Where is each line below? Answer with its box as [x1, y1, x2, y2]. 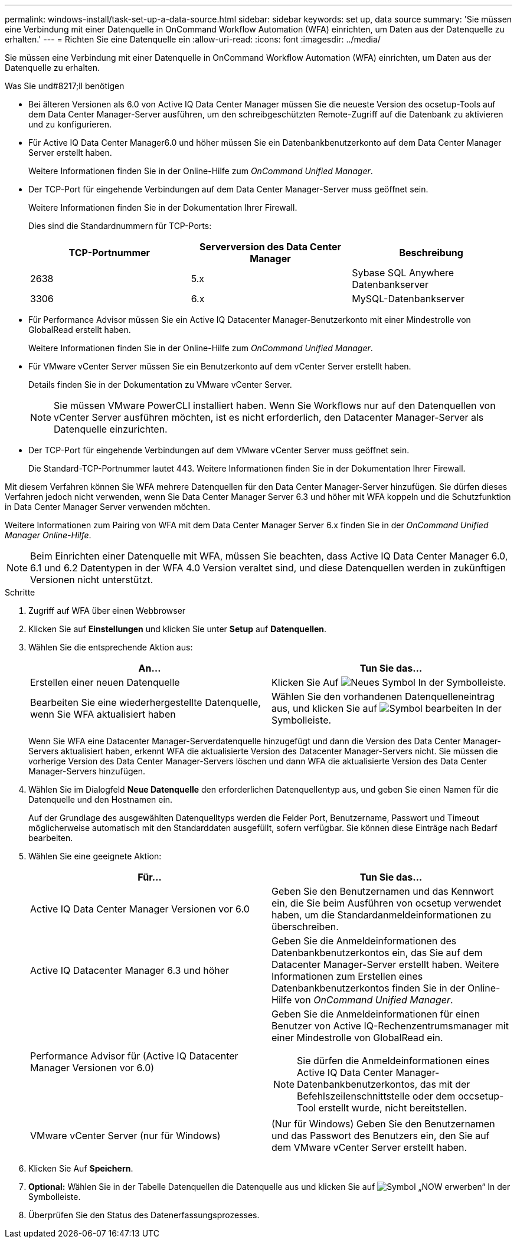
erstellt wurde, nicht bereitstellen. [318, 1102, 467, 1114]
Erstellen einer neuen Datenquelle [30, 676, 180, 688]
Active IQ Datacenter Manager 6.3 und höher [30, 964, 230, 976]
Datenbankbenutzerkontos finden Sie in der [271, 982, 465, 994]
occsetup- [457, 1090, 504, 1102]
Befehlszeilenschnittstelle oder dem [297, 1090, 456, 1102]
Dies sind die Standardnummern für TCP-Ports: [28, 221, 212, 231]
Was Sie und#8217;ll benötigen [5, 81, 125, 91]
